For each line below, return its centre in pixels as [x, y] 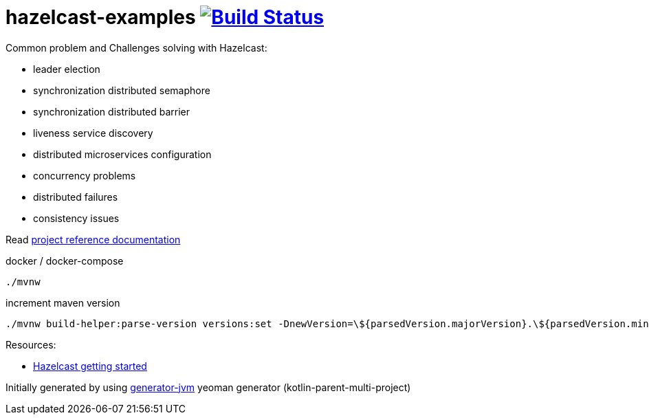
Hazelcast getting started [90, 366]
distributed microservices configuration [122, 154]
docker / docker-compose [65, 261]
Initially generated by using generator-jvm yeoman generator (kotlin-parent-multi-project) [208, 387]
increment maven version [63, 302]
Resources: [31, 344]
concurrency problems [85, 175]
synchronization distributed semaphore [122, 90]
